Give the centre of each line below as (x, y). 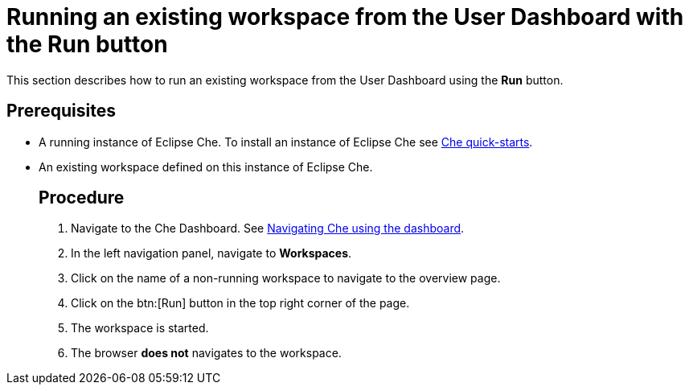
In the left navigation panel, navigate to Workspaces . (211, 253)
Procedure (82, 198)
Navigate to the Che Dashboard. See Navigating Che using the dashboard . (268, 228)
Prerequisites (61, 111)
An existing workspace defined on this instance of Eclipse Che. (206, 167)
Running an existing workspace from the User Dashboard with (345, 17)
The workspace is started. (140, 328)
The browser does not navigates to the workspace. (206, 353)
